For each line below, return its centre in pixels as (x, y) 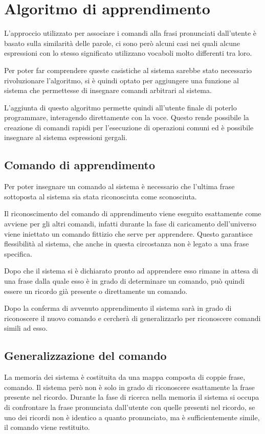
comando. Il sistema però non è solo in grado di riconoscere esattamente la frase (129, 387)
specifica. (18, 253)
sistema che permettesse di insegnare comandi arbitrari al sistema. (108, 90)
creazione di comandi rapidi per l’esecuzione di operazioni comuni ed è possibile (129, 127)
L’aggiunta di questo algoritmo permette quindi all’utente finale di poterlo (120, 107)
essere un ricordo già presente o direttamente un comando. (96, 291)
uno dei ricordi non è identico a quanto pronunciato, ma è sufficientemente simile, (132, 417)
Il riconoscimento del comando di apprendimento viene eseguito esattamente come (133, 213)
